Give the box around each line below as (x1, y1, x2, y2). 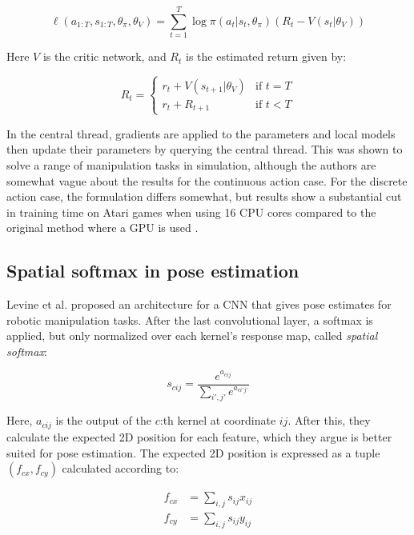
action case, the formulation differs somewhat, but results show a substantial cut (6, 188, 402, 205)
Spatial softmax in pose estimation (6, 258, 299, 283)
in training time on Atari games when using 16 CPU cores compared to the (6, 203, 376, 220)
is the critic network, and (42, 48, 167, 65)
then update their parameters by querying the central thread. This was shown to (6, 141, 403, 158)
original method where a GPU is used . (6, 219, 199, 236)
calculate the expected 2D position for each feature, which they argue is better (6, 428, 392, 445)
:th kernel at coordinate (159, 412, 276, 429)
